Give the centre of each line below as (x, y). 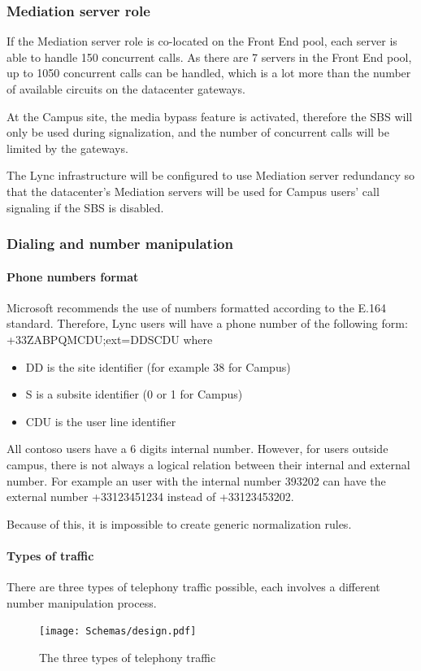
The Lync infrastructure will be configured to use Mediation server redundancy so (211, 175)
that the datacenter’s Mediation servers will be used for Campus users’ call (193, 191)
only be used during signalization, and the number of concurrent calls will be (198, 132)
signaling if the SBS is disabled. (85, 207)
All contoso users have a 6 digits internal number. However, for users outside (197, 449)
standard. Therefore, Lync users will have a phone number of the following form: (207, 323)
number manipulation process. (82, 602)
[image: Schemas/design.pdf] (118, 632)
